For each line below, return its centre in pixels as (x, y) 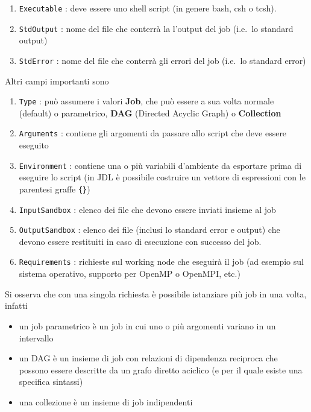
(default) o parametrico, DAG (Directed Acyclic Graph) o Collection (150, 113)
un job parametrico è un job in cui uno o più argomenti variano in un (147, 325)
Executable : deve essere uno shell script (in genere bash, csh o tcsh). (148, 8)
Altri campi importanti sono (57, 81)
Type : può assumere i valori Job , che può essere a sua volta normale (146, 101)
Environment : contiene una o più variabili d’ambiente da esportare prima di (160, 165)
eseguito (34, 145)
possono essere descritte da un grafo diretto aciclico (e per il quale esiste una (161, 369)
